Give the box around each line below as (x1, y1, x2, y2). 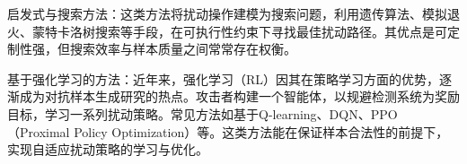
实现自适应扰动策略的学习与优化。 (7, 140, 208, 159)
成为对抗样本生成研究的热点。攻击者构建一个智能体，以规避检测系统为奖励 (19, 87, 460, 106)
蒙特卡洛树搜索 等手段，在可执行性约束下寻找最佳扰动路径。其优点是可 (31, 22, 447, 40)
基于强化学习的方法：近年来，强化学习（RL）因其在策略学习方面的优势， (7, 69, 440, 88)
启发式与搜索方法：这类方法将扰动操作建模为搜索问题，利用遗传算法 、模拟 (7, 4, 447, 22)
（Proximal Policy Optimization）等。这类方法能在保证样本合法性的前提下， (7, 122, 449, 141)
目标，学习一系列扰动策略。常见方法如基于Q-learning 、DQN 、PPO (7, 104, 398, 123)
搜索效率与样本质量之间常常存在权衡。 (69, 39, 296, 58)
